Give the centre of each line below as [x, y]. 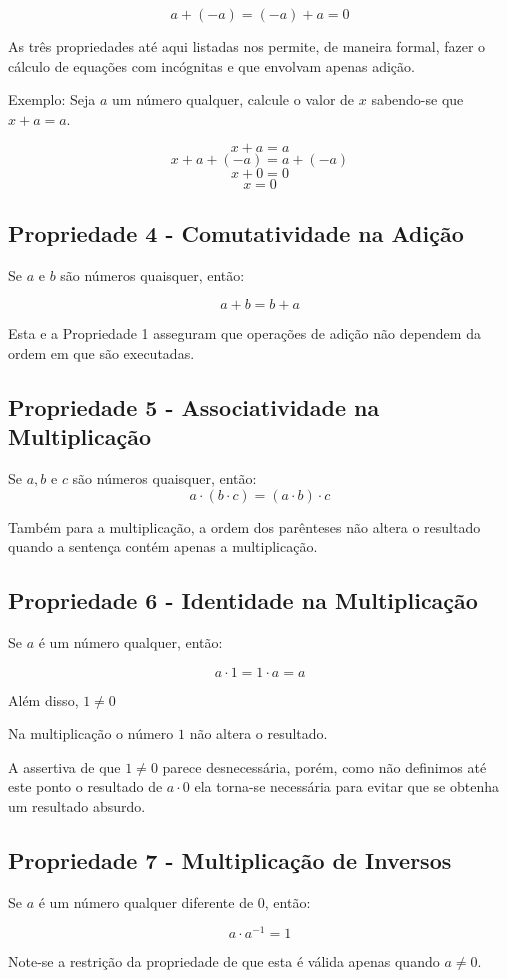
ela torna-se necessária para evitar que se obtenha [347, 786]
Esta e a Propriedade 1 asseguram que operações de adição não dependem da [244, 333]
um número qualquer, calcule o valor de [233, 99]
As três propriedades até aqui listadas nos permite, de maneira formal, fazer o [247, 46]
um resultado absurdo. [77, 805]
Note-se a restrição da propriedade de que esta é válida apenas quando [224, 961]
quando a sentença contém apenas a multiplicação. [163, 546]
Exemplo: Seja [52, 99]
